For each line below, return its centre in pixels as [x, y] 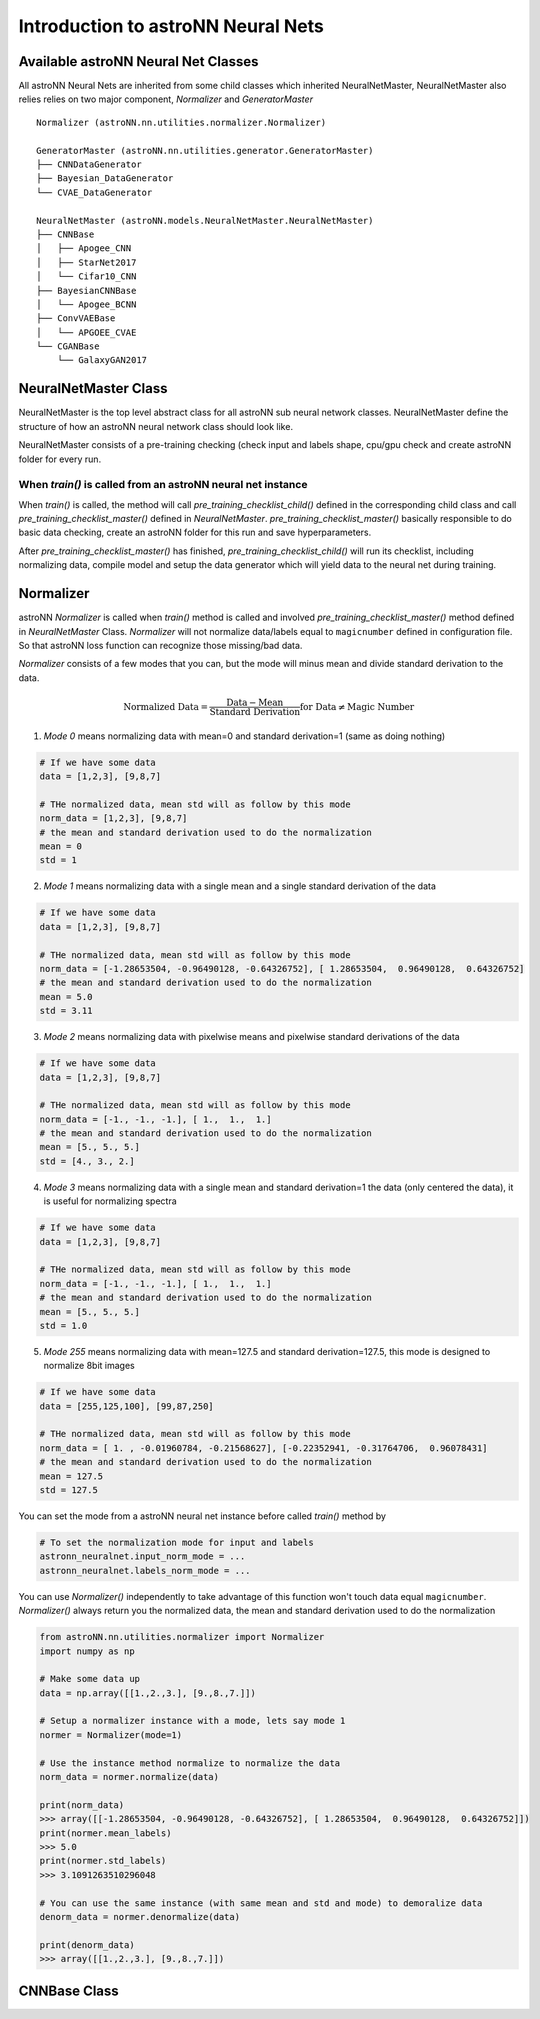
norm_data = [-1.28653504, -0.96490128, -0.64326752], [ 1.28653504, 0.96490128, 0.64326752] [282, 968]
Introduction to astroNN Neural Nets [171, 26]
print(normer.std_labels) [103, 1861]
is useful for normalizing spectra [110, 1201]
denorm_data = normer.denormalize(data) [139, 1916]
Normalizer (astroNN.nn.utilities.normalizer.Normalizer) [181, 122]
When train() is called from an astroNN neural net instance [163, 485]
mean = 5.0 [66, 996]
